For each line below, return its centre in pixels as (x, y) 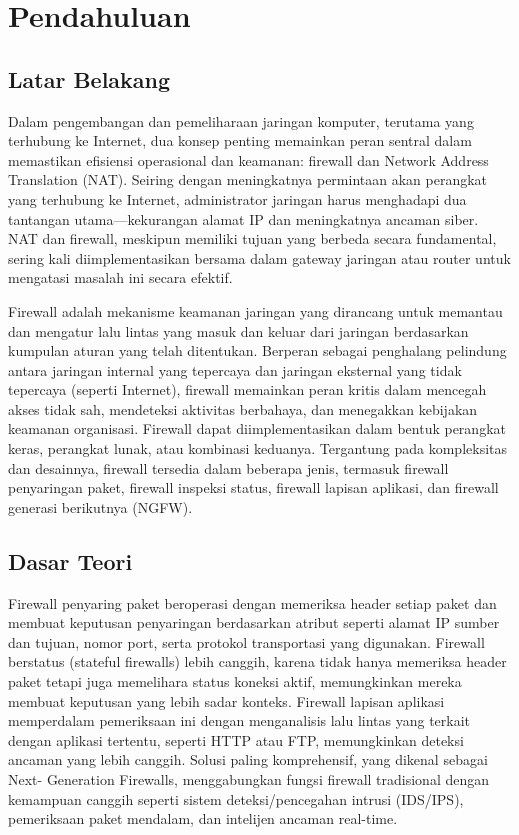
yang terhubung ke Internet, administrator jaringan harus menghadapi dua (237, 198)
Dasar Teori (70, 560)
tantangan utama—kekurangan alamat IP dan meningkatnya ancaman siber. (243, 218)
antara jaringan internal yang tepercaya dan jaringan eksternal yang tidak (235, 369)
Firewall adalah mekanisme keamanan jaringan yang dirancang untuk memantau (255, 310)
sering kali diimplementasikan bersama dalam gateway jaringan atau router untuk (259, 257)
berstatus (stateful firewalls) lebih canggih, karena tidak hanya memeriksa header (257, 661)
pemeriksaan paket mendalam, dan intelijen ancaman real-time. (203, 818)
